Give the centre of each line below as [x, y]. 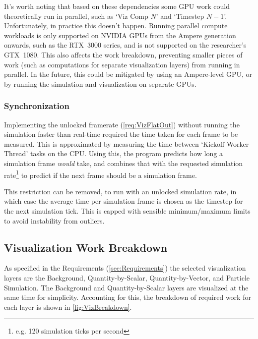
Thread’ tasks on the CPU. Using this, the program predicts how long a [113, 153]
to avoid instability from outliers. [54, 220]
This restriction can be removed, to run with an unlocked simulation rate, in [120, 191]
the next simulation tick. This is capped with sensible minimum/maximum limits [127, 210]
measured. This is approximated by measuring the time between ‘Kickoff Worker [127, 143]
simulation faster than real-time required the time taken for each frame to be [121, 134]
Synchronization [37, 106]
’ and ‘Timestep [180, 16]
